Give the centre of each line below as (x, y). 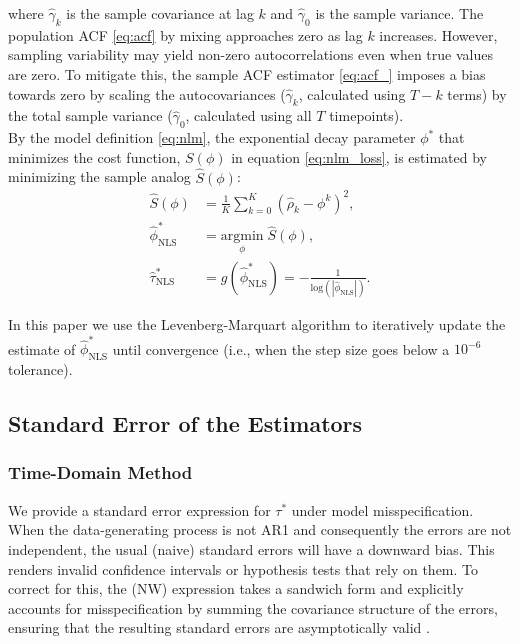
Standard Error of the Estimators (185, 423)
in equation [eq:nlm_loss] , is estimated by (359, 156)
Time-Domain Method (100, 472)
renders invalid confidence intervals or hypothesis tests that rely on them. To (243, 568)
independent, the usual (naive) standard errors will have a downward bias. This (251, 548)
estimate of (42, 348)
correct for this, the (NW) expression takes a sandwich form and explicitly (236, 588)
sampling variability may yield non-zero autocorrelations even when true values (250, 54)
